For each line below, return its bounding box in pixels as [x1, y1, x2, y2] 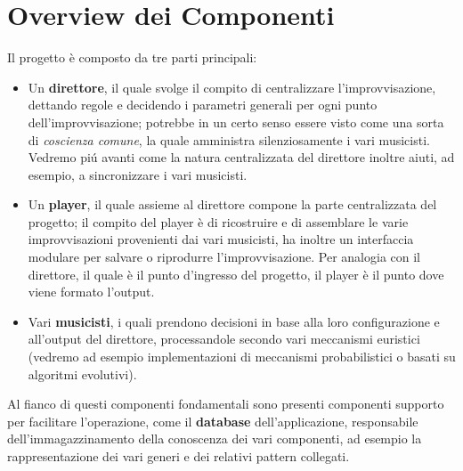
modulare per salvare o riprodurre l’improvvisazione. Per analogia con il [28, 248, 420, 266]
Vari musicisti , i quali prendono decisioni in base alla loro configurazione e [28, 312, 440, 330]
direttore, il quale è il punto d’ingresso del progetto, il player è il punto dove [28, 264, 444, 283]
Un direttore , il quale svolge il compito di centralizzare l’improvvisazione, [28, 77, 436, 96]
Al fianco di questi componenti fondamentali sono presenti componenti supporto [7, 394, 444, 413]
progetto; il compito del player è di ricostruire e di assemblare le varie [28, 212, 409, 231]
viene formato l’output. [28, 282, 155, 301]
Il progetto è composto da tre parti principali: [7, 48, 257, 67]
